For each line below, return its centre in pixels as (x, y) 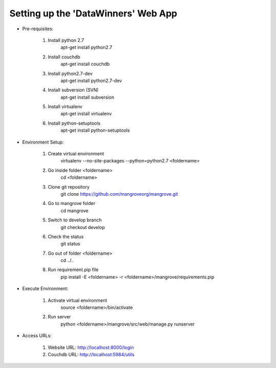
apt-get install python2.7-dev (91, 80)
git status (70, 244)
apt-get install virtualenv (86, 114)
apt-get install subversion (87, 97)
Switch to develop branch (75, 220)
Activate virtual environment (77, 300)
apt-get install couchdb (85, 64)
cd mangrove (75, 211)
